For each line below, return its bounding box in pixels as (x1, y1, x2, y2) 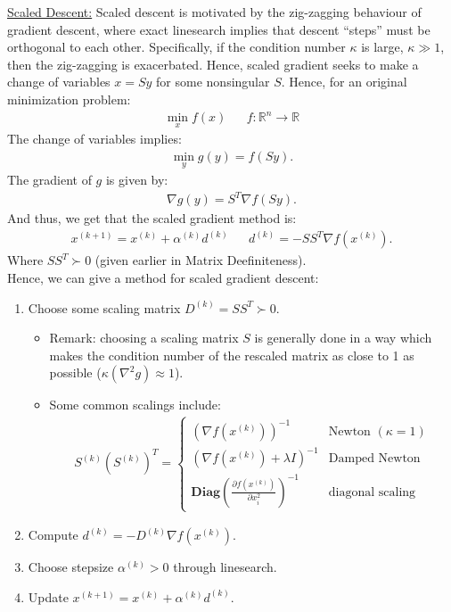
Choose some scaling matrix (28, 298, 181, 317)
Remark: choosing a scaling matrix (49, 328, 239, 347)
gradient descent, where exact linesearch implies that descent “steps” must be (7, 20, 430, 38)
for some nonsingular (156, 72, 270, 91)
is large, (361, 37, 404, 56)
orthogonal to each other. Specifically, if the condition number (7, 37, 346, 56)
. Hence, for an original (281, 72, 407, 91)
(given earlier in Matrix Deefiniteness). (94, 251, 307, 269)
